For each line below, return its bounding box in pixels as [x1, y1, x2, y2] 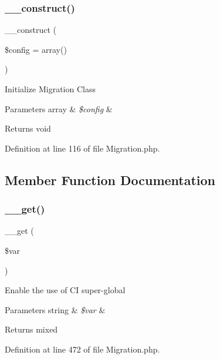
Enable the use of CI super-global [5, 284, 126, 296]
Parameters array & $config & [5, 102, 113, 115]
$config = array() [5, 43, 67, 55]
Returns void [5, 122, 51, 135]
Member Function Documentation [5, 170, 216, 189]
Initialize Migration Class [5, 83, 96, 95]
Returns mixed [5, 323, 58, 335]
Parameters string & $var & [5, 303, 106, 316]
